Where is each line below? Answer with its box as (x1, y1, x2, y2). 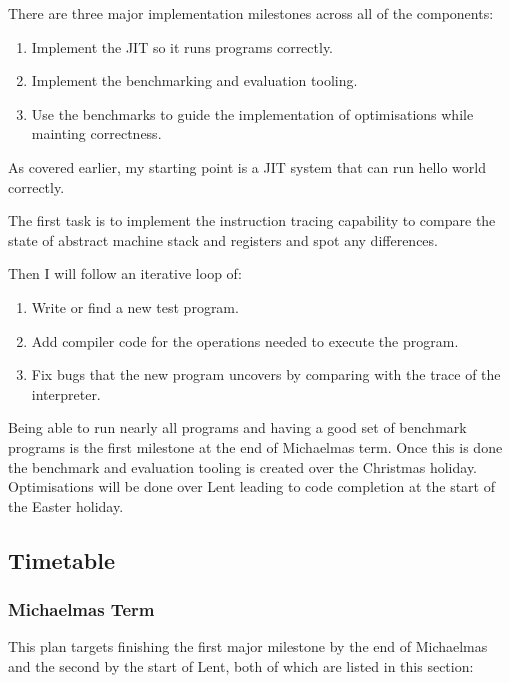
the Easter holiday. (8, 495, 124, 516)
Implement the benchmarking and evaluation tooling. (31, 70, 358, 91)
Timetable (8, 544, 115, 575)
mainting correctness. (31, 123, 162, 144)
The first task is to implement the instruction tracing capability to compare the (8, 210, 496, 231)
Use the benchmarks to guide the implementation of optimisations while (31, 103, 474, 124)
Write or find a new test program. (31, 296, 239, 317)
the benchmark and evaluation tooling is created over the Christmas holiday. (8, 456, 478, 477)
